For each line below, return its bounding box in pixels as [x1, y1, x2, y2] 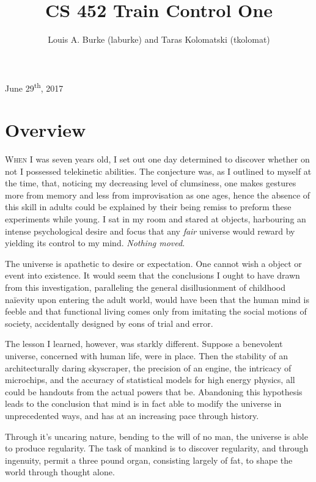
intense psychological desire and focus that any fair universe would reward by [5, 224, 295, 237]
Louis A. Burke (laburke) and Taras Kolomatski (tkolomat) [48, 33, 270, 46]
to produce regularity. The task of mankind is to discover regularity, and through [5, 442, 309, 455]
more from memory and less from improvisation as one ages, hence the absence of [5, 188, 310, 201]
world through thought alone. [5, 466, 115, 478]
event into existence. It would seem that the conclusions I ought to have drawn [5, 269, 300, 282]
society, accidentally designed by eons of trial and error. [5, 316, 213, 329]
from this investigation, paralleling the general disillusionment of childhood [5, 281, 285, 294]
